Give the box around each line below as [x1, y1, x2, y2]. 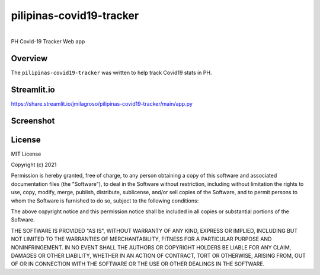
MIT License [11, 150, 41, 157]
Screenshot [11, 116, 55, 126]
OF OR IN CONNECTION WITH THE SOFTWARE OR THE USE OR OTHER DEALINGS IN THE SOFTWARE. [11, 260, 265, 267]
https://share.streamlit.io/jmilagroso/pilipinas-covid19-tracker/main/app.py [11, 100, 193, 107]
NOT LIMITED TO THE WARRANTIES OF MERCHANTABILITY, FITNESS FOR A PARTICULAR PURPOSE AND [11, 235, 272, 243]
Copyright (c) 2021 [11, 161, 57, 169]
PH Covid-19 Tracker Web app [11, 37, 85, 45]
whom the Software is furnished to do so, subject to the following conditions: [11, 197, 199, 204]
